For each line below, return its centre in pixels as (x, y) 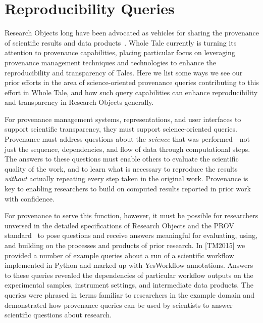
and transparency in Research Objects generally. (79, 102)
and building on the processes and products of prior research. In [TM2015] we (125, 245)
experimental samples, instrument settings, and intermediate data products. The (129, 285)
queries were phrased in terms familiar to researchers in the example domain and (129, 294)
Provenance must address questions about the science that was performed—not (127, 139)
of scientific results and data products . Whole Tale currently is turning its (121, 42)
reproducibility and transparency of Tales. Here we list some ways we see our (124, 72)
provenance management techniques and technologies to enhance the (110, 62)
